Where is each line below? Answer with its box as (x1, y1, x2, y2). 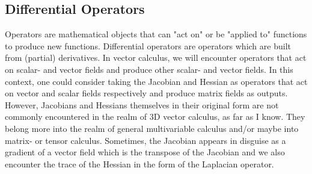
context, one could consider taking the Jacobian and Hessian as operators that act (5, 75, 308, 87)
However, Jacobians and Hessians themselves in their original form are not (5, 98, 279, 111)
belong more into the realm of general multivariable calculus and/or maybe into (5, 122, 299, 134)
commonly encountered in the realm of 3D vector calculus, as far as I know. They (5, 110, 305, 123)
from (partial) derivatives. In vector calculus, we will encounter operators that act (5, 51, 307, 64)
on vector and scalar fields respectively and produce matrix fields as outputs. (5, 87, 288, 99)
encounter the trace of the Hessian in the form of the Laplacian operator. (5, 157, 274, 170)
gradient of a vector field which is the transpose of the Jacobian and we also (5, 146, 285, 158)
